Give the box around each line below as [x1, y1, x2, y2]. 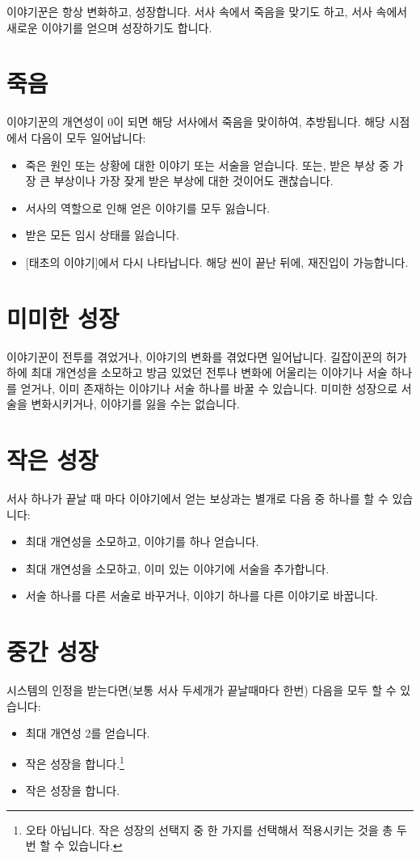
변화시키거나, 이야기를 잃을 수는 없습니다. [31, 395, 240, 412]
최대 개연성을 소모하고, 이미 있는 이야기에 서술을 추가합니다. [25, 560, 330, 577]
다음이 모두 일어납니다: [31, 129, 146, 146]
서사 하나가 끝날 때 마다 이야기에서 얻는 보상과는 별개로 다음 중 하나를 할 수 [6, 490, 388, 507]
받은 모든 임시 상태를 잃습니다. [25, 226, 179, 243]
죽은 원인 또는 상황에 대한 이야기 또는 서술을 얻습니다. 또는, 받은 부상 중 [25, 156, 389, 173]
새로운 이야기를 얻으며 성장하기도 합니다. [6, 19, 212, 36]
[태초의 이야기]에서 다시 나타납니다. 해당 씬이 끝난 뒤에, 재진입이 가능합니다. [25, 253, 409, 270]
